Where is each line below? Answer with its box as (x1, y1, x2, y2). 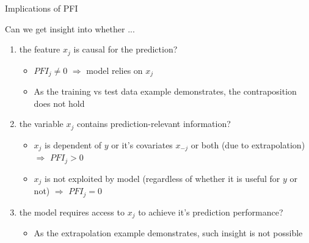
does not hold (34, 96, 85, 109)
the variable (19, 117, 64, 130)
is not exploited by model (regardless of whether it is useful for (45, 172, 280, 184)
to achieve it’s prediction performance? (138, 205, 283, 218)
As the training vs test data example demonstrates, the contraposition (34, 85, 297, 98)
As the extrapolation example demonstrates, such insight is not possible (34, 227, 303, 239)
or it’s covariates (111, 138, 173, 151)
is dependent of (45, 138, 102, 151)
